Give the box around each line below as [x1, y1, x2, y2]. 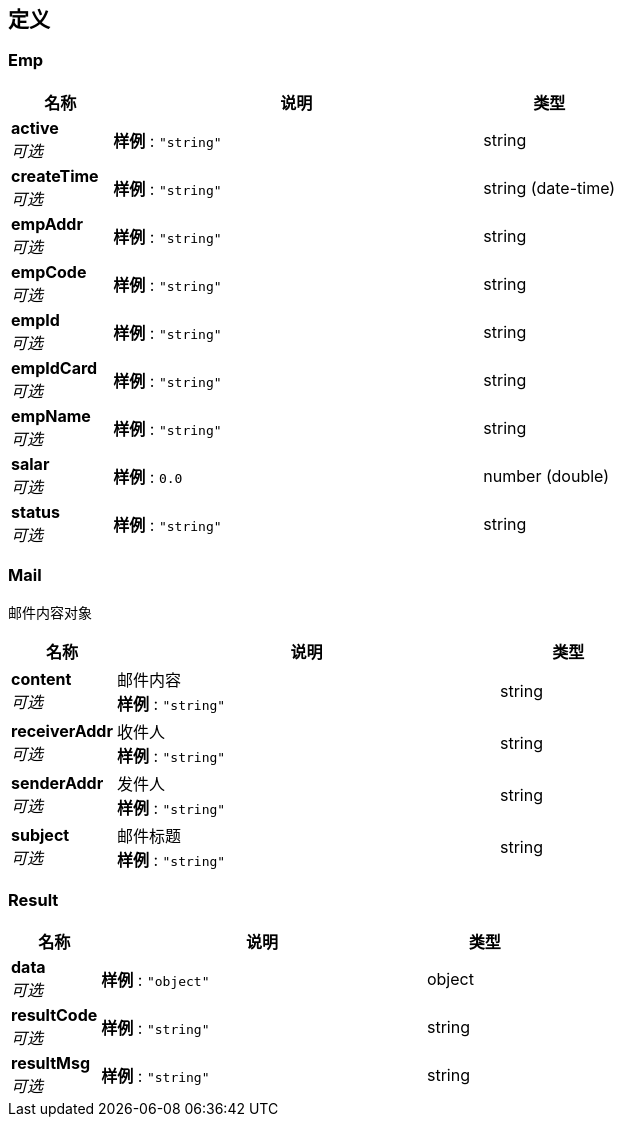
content [11, 668, 72, 689]
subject [11, 824, 70, 845]
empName [11, 405, 91, 426]
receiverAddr [11, 720, 113, 741]
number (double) [483, 465, 610, 486]
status [11, 501, 60, 522]
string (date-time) [483, 177, 616, 198]
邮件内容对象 [8, 603, 92, 621]
